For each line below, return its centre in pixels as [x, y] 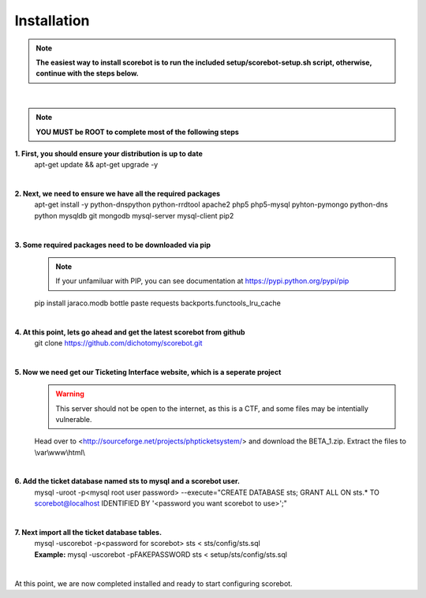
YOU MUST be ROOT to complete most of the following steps [138, 132]
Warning [70, 394]
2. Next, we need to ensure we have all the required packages [118, 194]
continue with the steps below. [88, 73]
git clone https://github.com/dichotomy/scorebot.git [118, 342]
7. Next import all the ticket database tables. [88, 533]
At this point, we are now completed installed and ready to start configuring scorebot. [153, 583]
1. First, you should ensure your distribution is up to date [108, 153]
